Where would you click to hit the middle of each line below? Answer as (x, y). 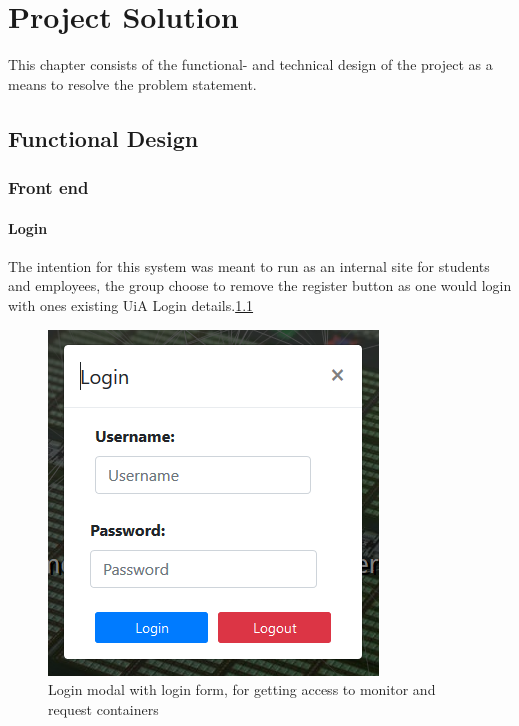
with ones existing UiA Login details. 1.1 (131, 304)
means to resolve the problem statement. (132, 83)
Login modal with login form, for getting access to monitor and (242, 689)
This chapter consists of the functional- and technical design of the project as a (250, 64)
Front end (48, 187)
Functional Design (103, 137)
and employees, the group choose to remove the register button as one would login (260, 285)
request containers (103, 708)
